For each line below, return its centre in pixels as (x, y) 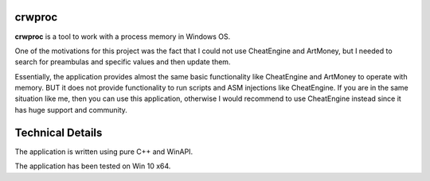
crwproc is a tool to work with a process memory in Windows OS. (123, 37)
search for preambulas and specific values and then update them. (123, 62)
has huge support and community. (71, 110)
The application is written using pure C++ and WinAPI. (104, 152)
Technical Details (59, 132)
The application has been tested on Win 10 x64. (93, 166)
